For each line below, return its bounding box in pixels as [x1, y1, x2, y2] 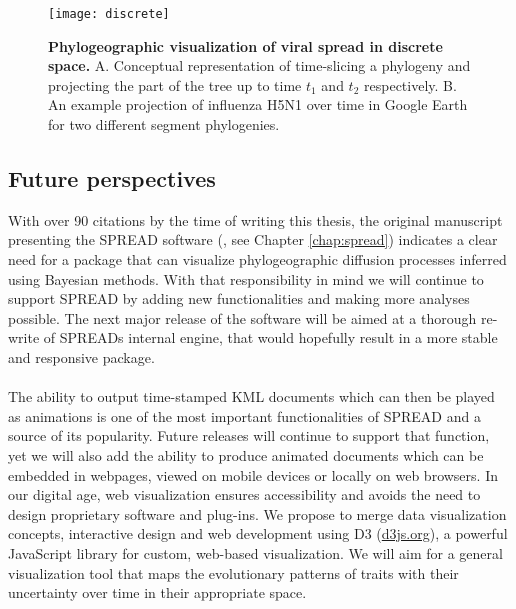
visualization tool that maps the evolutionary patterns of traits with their [8, 562, 459, 583]
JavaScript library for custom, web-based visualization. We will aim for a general [8, 542, 503, 563]
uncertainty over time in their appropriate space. [8, 582, 307, 603]
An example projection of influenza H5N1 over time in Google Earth [48, 94, 468, 115]
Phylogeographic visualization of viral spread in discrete [48, 35, 443, 56]
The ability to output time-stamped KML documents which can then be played [8, 386, 495, 407]
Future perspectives [8, 163, 216, 194]
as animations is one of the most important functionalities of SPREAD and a [8, 405, 481, 426]
